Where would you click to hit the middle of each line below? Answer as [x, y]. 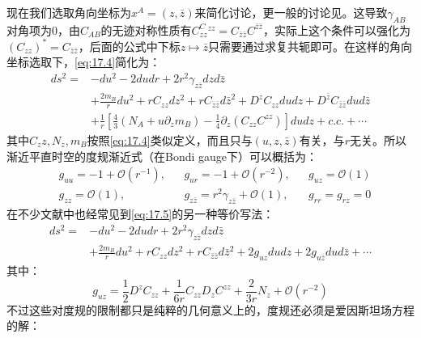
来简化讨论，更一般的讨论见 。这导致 [291, 12]
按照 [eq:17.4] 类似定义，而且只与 [170, 139]
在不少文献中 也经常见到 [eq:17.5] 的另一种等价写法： [140, 214]
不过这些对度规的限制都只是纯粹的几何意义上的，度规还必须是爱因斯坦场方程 [210, 309]
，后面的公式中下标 [129, 46]
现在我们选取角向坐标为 [69, 12]
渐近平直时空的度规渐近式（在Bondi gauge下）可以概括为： [162, 156]
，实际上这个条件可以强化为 [336, 30]
